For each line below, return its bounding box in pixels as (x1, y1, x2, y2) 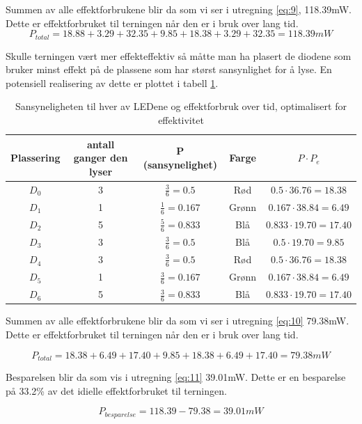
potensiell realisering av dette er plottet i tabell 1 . (6, 75, 219, 90)
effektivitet (158, 113, 204, 127)
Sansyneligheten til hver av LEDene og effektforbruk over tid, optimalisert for (15, 99, 347, 113)
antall (86, 136, 115, 151)
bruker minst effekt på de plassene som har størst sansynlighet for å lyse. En (6, 62, 332, 77)
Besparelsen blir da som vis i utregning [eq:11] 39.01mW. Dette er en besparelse (6, 370, 346, 384)
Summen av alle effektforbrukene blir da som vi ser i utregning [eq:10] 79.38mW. (6, 313, 349, 328)
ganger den (73, 150, 128, 165)
